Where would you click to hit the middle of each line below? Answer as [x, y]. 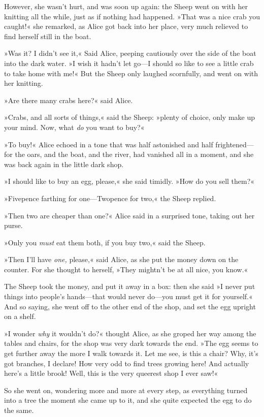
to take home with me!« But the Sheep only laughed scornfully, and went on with [131, 73]
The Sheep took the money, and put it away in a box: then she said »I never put [130, 286]
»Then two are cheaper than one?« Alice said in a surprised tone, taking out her [129, 215]
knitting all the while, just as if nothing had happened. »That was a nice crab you [132, 16]
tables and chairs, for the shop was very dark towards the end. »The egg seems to [131, 343]
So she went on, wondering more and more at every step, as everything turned [126, 390]
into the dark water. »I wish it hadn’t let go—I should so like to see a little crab [129, 63]
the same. [19, 410]
